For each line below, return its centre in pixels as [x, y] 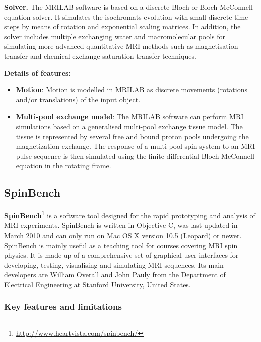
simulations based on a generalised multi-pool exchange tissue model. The [129, 126]
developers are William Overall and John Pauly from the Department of [115, 274]
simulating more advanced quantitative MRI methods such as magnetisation [121, 46]
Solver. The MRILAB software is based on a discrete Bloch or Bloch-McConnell [128, 7]
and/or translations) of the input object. [78, 99]
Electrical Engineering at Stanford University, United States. [97, 284]
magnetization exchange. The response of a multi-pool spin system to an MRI [136, 146]
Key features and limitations [63, 307]
